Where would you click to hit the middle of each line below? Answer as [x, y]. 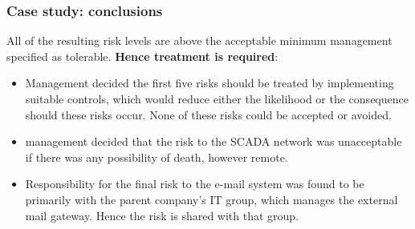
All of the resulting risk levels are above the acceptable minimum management [199, 40]
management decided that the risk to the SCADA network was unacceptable [214, 141]
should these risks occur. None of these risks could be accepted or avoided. [208, 114]
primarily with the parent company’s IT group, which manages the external [212, 199]
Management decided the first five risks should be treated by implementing [210, 83]
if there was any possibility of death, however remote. [157, 157]
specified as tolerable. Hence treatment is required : [142, 56]
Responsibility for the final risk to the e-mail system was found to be [195, 184]
